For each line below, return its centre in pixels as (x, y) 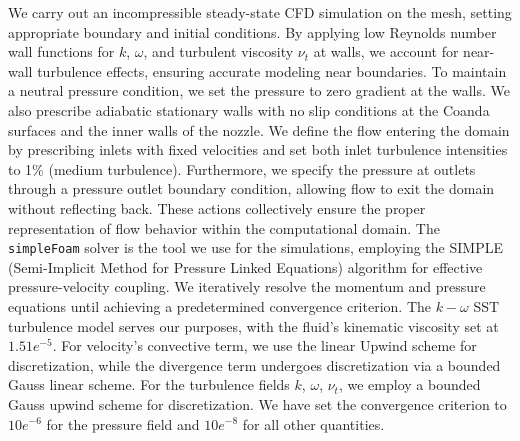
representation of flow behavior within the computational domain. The (224, 227)
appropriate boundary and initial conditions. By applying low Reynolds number (252, 31)
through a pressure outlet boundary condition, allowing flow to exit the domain (251, 188)
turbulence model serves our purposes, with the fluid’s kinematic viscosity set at (253, 325)
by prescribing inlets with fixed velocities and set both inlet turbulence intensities (258, 149)
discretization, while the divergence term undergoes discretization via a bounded (254, 364)
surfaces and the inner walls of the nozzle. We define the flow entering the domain (259, 129)
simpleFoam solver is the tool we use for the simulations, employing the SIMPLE (255, 247)
